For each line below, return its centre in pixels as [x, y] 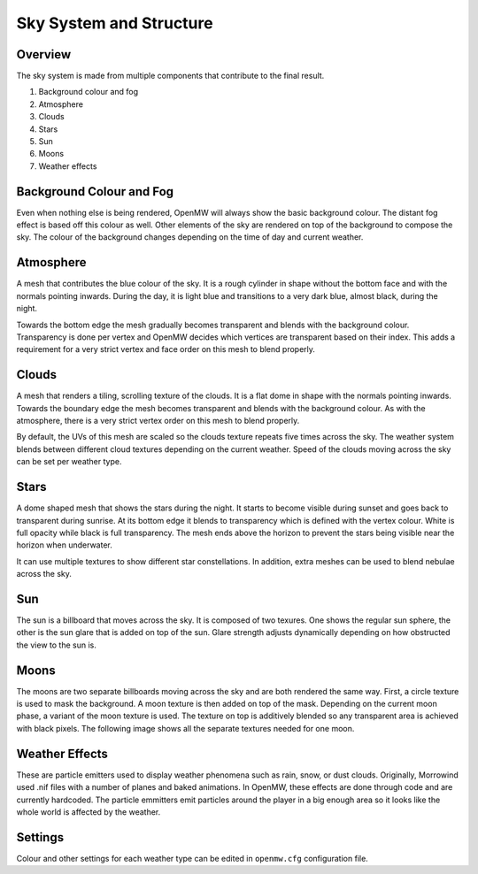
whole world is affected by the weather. [89, 812]
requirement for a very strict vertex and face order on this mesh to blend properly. [166, 349]
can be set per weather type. [69, 462]
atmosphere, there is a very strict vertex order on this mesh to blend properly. [158, 421]
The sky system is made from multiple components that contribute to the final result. [170, 76]
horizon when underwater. [64, 545]
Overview [44, 54]
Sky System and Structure [115, 23]
